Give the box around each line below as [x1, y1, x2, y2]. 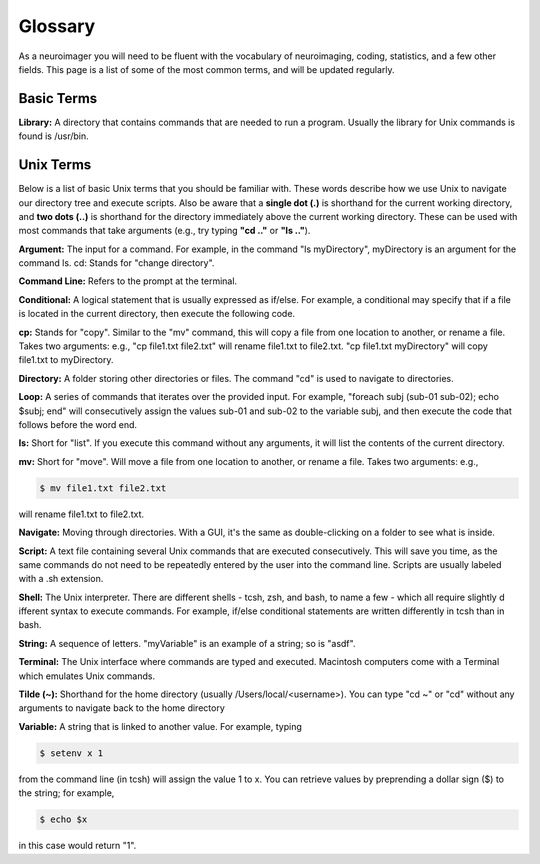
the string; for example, [18, 787, 115, 799]
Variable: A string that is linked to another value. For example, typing [18, 720, 302, 732]
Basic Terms [18, 90, 98, 107]
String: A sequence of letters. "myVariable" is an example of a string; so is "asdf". [18, 637, 356, 649]
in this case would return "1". [18, 840, 137, 852]
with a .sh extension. [18, 573, 104, 585]
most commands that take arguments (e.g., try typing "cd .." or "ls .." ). [18, 225, 311, 237]
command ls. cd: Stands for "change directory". [18, 257, 215, 269]
